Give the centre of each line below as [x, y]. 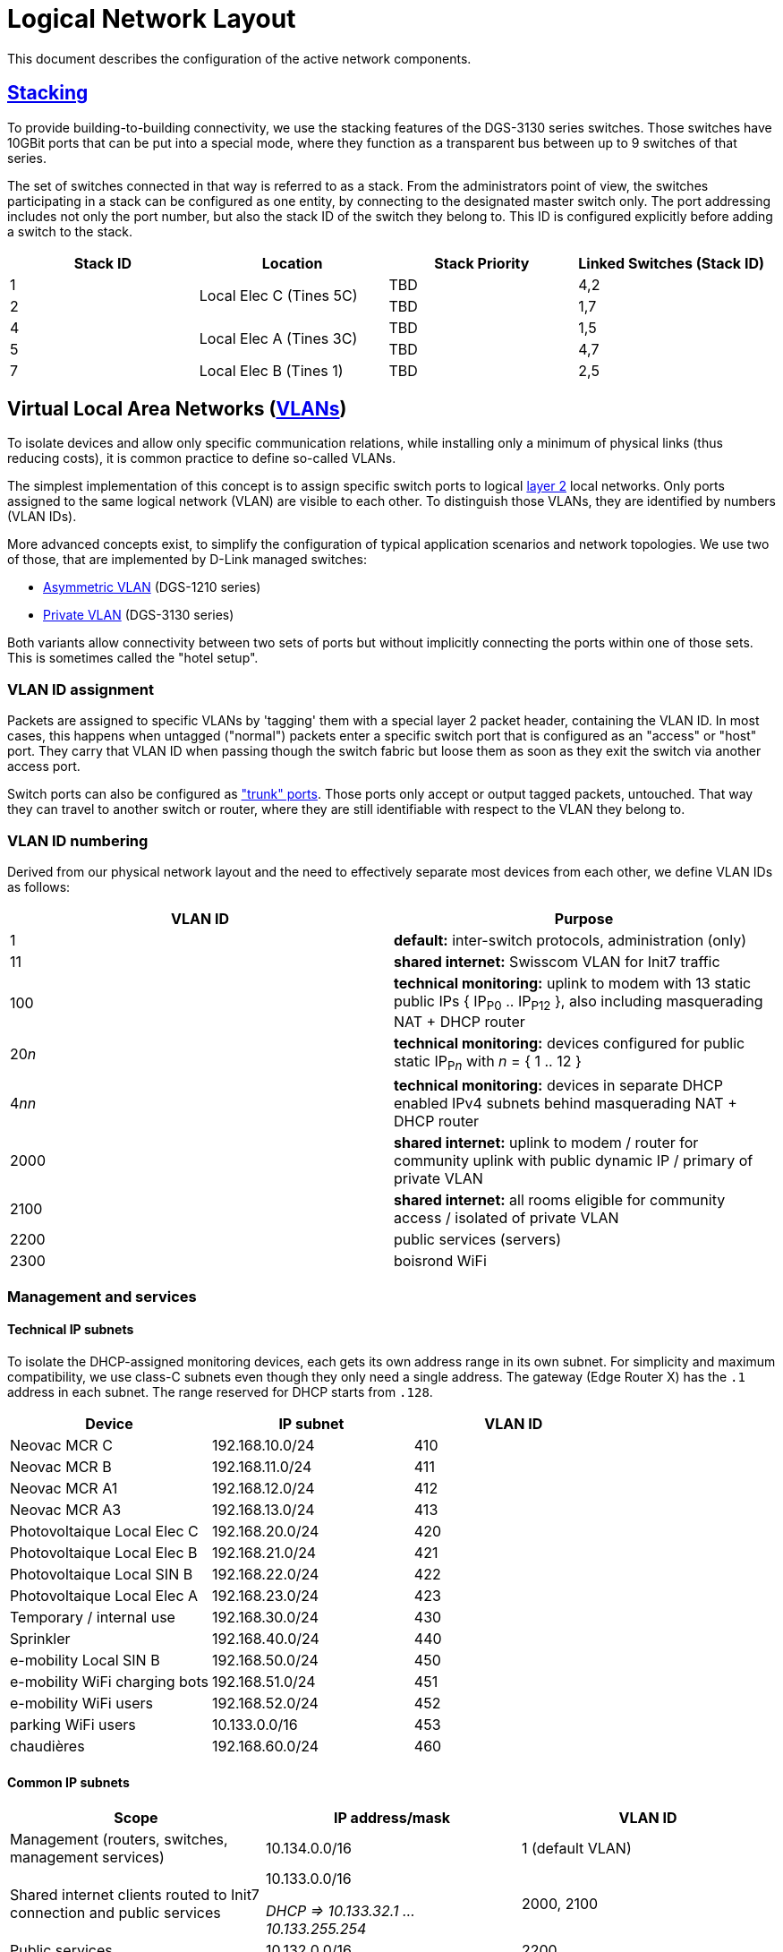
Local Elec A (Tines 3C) [278, 338]
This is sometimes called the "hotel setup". [133, 658]
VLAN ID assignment [81, 689]
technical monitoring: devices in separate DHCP [558, 1086]
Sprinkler [40, 1638]
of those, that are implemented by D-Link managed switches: [187, 560]
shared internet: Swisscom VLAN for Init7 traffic [557, 961]
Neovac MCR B [61, 1466]
